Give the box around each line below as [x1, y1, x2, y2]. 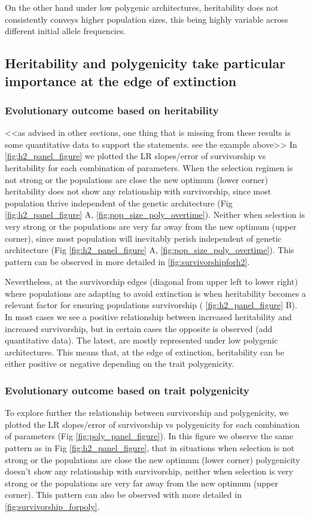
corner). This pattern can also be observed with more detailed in [5, 488, 242, 501]
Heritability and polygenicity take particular [5, 54, 286, 72]
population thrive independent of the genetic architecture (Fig [5, 196, 233, 209]
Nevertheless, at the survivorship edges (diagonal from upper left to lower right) [5, 275, 298, 288]
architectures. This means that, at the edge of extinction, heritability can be [5, 345, 285, 358]
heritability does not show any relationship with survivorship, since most [5, 185, 272, 197]
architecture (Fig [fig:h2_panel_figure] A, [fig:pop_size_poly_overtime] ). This [5, 244, 294, 256]
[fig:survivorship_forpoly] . [5, 500, 100, 513]
